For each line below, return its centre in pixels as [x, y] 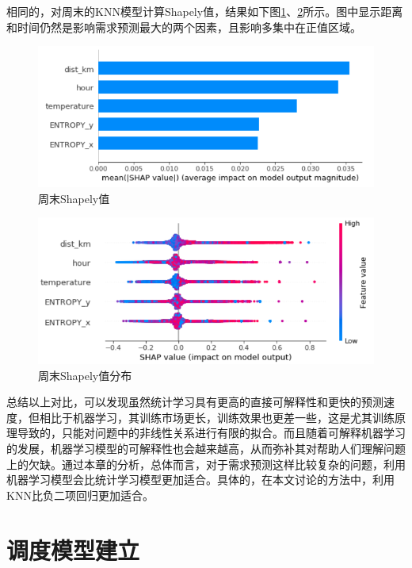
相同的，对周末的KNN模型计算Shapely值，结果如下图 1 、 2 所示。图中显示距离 [205, 11]
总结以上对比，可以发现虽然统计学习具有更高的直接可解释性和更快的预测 [195, 402]
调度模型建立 [73, 549]
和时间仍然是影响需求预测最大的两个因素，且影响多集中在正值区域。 [184, 27]
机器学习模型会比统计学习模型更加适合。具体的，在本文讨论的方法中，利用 [200, 480]
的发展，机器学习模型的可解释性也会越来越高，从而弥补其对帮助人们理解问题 [206, 448]
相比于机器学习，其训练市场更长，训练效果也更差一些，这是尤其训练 [217, 417]
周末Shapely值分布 [85, 375]
